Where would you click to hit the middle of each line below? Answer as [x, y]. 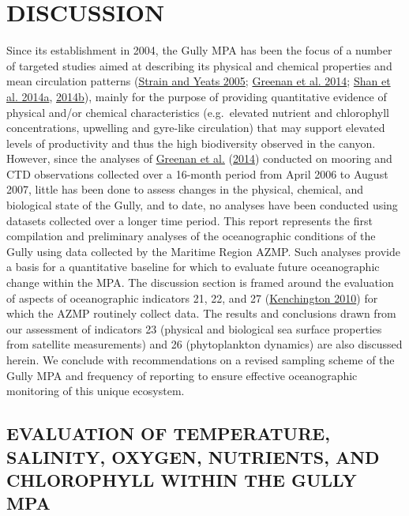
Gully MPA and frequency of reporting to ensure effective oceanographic [182, 375]
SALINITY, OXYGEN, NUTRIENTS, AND [193, 456]
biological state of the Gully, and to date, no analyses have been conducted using [202, 205]
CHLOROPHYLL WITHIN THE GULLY [182, 479]
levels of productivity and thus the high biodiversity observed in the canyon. [191, 143]
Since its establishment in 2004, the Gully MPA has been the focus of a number [199, 50]
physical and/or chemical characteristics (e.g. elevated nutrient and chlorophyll [198, 112]
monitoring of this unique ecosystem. [96, 391]
